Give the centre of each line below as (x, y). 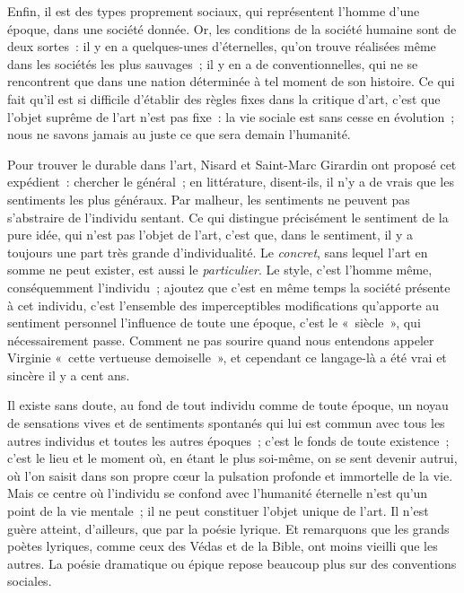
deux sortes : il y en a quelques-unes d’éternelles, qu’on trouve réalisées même (222, 46)
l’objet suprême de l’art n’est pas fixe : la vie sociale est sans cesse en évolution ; (231, 116)
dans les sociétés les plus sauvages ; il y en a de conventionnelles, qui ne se (213, 63)
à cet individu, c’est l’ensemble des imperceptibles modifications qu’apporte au (223, 305)
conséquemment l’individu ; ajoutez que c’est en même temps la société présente (229, 287)
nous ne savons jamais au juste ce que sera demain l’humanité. (179, 134)
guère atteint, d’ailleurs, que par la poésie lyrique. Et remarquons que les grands (228, 528)
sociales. (30, 581)
